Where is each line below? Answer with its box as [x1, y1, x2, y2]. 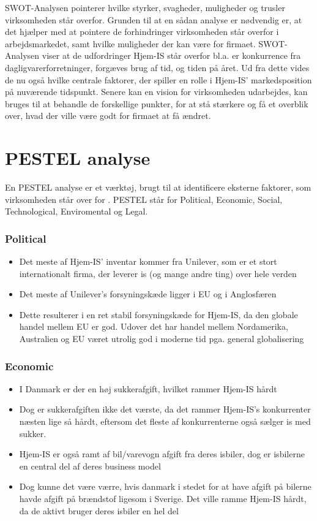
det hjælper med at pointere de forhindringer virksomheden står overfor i [5, 25, 279, 38]
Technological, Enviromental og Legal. [5, 205, 148, 218]
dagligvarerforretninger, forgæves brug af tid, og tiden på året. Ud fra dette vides [5, 61, 310, 74]
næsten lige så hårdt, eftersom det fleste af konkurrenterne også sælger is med [19, 415, 311, 428]
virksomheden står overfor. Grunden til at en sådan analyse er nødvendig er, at [5, 13, 302, 26]
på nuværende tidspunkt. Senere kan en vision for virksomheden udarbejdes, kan [5, 85, 308, 98]
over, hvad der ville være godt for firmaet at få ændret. [5, 109, 211, 122]
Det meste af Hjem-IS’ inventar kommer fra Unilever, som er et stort [19, 255, 277, 268]
